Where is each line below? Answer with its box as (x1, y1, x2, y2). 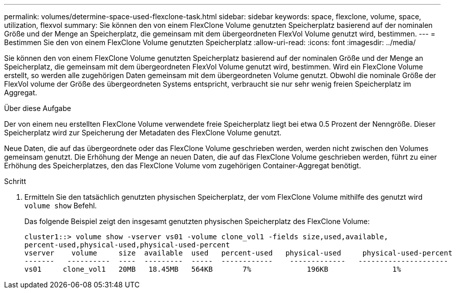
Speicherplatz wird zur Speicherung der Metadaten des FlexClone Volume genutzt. (4, 128, 282, 137)
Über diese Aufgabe (4, 104, 71, 113)
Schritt (4, 177, 26, 186)
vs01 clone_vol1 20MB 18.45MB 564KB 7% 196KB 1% (24, 265, 401, 273)
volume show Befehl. (24, 201, 97, 210)
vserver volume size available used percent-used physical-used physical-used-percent (24, 249, 452, 257)
